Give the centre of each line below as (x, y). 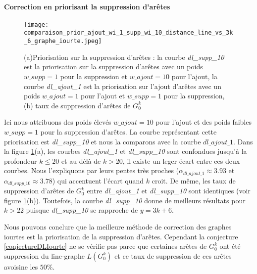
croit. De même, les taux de (194, 180)
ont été (230, 246)
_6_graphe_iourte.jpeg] (63, 41)
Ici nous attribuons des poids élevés (58, 122)
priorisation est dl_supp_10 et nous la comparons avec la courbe (103, 141)
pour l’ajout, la (194, 76)
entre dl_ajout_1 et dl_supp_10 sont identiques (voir (169, 191)
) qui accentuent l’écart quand (98, 180)
